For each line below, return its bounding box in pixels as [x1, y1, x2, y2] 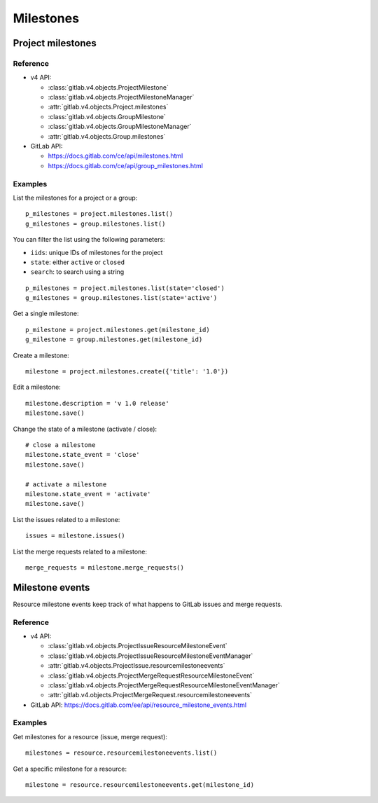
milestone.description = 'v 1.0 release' [25, 399, 169, 407]
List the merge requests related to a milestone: [13, 547, 147, 556]
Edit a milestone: [13, 383, 61, 392]
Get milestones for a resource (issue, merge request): [13, 732, 168, 741]
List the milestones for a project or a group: [13, 193, 138, 202]
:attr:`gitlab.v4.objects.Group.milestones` [48, 132, 166, 140]
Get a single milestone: [13, 309, 79, 318]
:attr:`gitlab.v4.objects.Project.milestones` [48, 102, 169, 111]
